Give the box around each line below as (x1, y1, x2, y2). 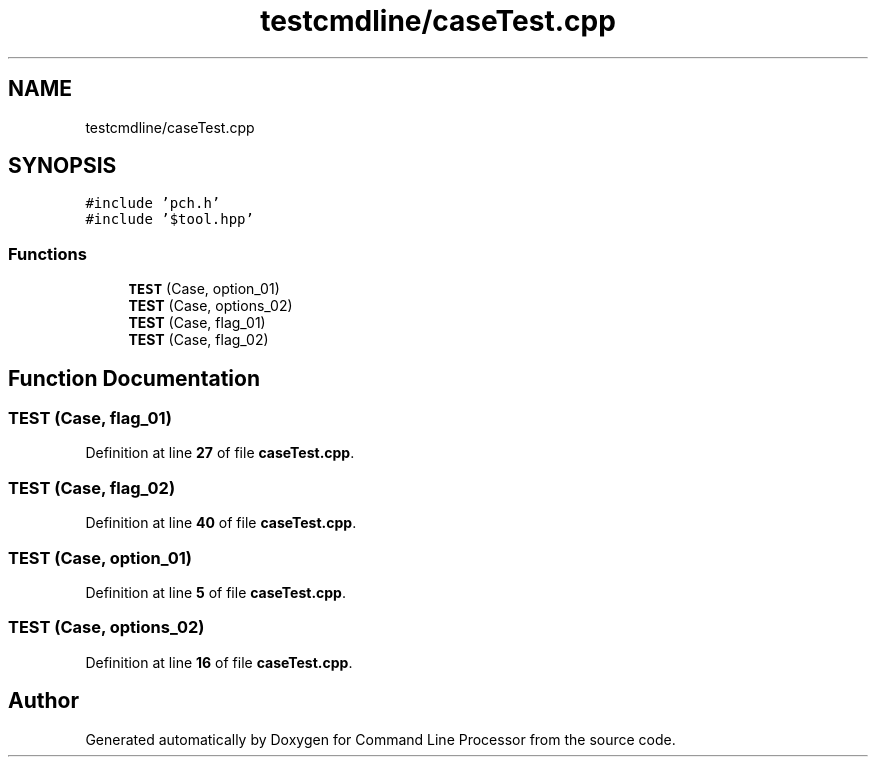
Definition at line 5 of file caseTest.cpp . (85, 583, 346, 601)
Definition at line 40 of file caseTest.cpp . (85, 514, 357, 532)
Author (8, 688, 79, 714)
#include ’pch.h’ (85, 195, 221, 212)
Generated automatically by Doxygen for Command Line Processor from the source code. (85, 730, 676, 748)
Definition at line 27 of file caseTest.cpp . (85, 444, 355, 462)
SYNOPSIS (8, 153, 117, 179)
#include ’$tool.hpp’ (85, 211, 254, 228)
